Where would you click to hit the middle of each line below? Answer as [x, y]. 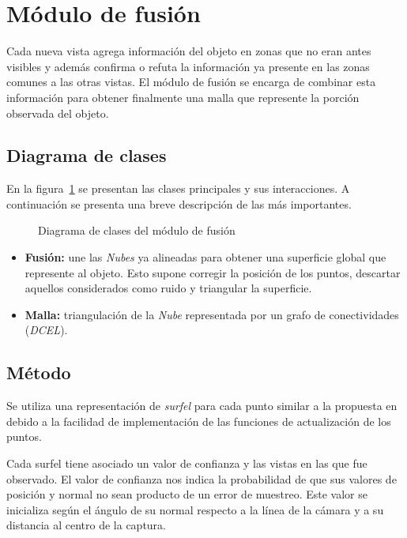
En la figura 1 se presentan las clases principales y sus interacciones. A [178, 188]
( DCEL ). [46, 330]
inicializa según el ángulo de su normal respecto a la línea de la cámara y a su [195, 509]
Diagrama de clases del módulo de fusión [137, 230]
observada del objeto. [58, 113]
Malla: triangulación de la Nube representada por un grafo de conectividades [212, 314]
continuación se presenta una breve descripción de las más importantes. [179, 203]
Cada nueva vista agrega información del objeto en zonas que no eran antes [189, 51]
